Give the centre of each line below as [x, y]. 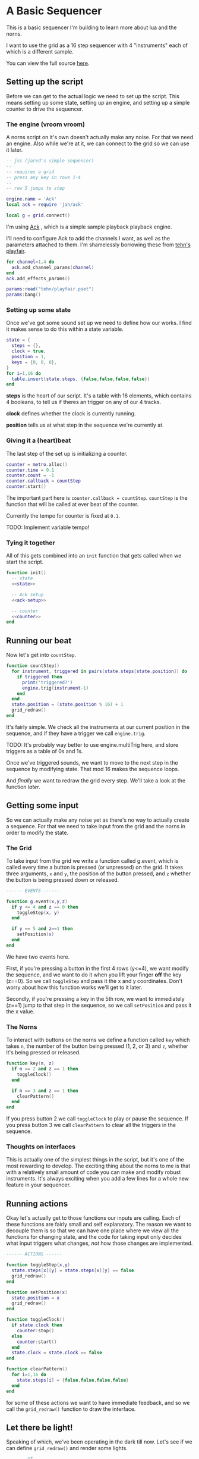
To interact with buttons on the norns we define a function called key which [98, 1040]
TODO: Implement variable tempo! [48, 527]
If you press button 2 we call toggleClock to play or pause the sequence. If [97, 1119]
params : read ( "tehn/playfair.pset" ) [50, 289]
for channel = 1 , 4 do [30, 262]
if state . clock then [37, 1325]
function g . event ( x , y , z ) [37, 901]
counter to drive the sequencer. [45, 109]
